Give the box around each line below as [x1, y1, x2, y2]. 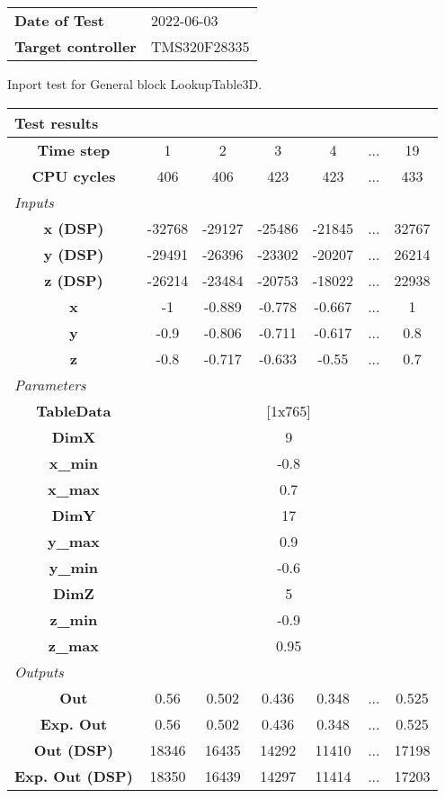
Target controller [14, 36, 137, 57]
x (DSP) [43, 217, 104, 238]
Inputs [14, 191, 54, 212]
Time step [37, 139, 111, 160]
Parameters [14, 373, 86, 395]
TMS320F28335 [150, 36, 250, 57]
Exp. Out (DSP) [14, 765, 133, 786]
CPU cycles [31, 165, 116, 186]
